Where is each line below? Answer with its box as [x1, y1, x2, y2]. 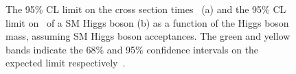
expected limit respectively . [5, 56, 126, 70]
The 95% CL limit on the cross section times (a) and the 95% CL [5, 2, 286, 16]
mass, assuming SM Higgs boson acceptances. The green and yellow [5, 29, 291, 43]
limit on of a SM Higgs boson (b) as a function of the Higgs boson [5, 15, 289, 29]
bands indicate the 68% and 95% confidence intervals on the [5, 42, 259, 56]
